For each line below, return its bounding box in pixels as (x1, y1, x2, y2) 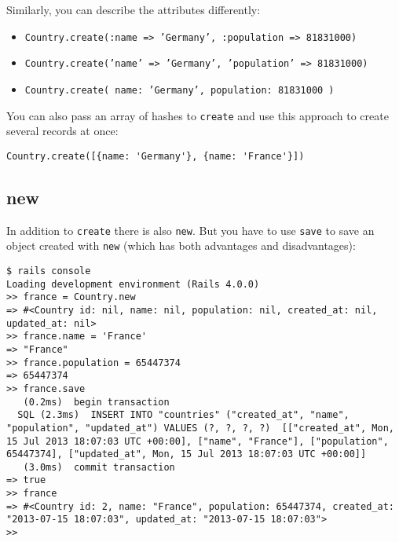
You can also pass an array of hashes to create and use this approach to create (6, 107, 389, 123)
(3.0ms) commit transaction (23, 461, 175, 473)
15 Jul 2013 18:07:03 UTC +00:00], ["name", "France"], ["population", (6, 435, 389, 447)
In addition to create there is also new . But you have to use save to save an (6, 222, 375, 238)
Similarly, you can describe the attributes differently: (6, 2, 261, 17)
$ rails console (6, 265, 91, 276)
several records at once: (6, 123, 119, 139)
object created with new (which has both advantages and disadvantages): (6, 237, 356, 254)
